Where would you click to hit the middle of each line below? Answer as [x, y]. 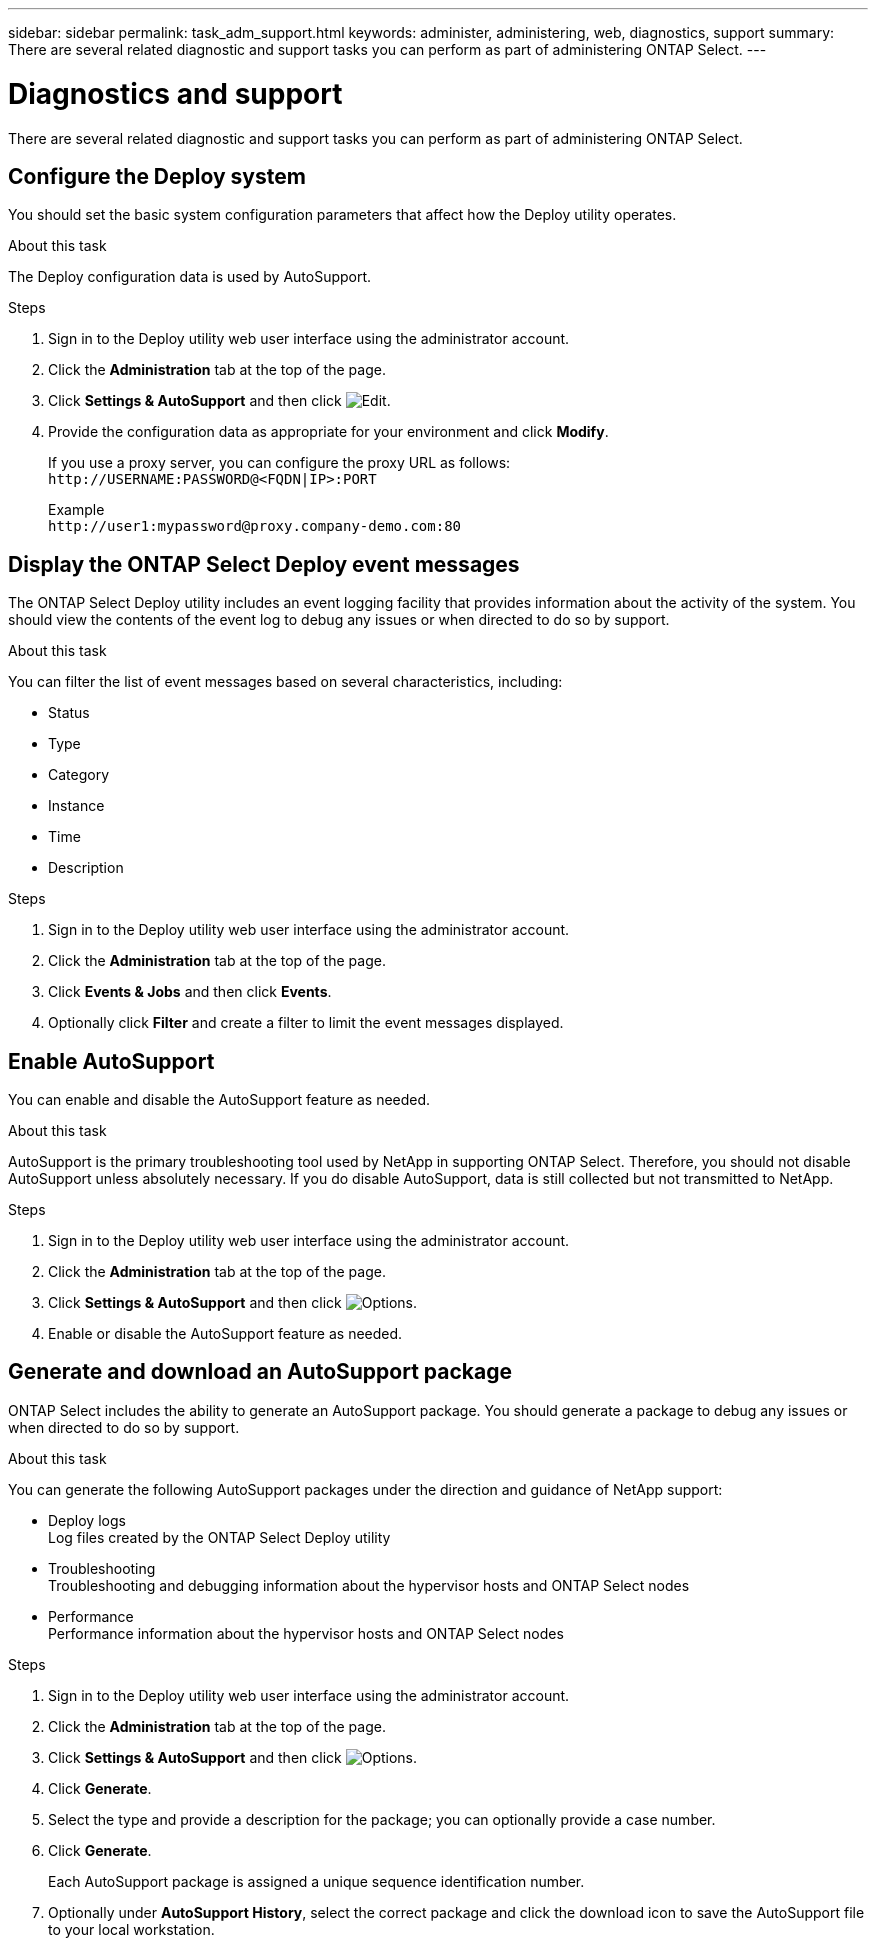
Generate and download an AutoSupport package [260, 1372]
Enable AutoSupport [111, 1061]
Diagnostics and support [175, 93]
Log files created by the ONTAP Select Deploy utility [219, 1537]
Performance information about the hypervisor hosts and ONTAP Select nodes [306, 1633]
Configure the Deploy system [157, 176]
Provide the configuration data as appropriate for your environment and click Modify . [328, 432]
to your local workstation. [131, 1929]
